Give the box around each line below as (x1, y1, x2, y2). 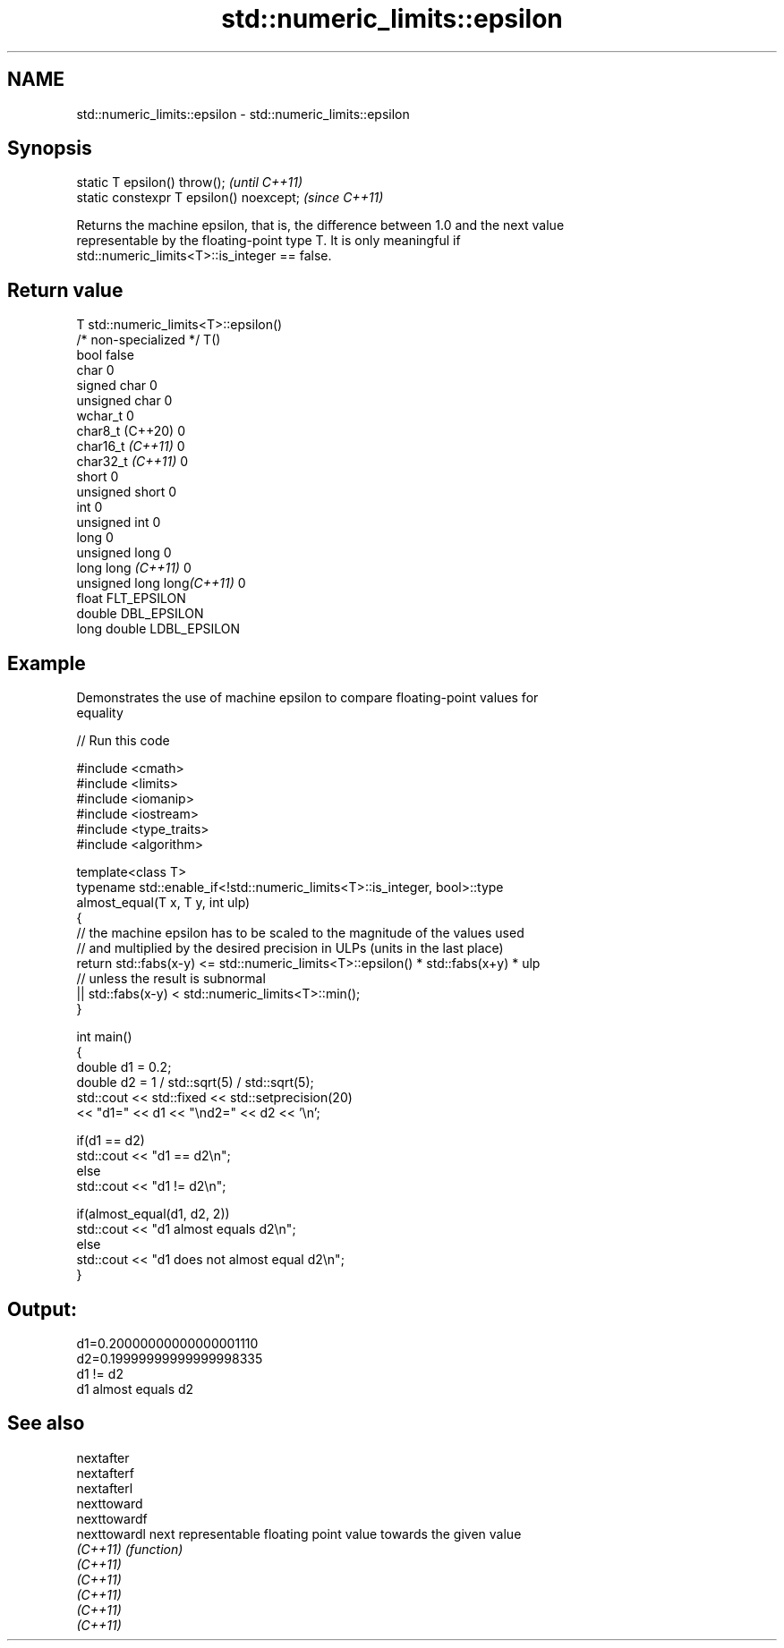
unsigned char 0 (76, 393, 173, 409)
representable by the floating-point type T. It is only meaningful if (76, 233, 461, 249)
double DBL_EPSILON (76, 606, 204, 622)
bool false (76, 347, 134, 363)
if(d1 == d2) (76, 1133, 145, 1149)
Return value (7, 278, 124, 302)
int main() (76, 1029, 132, 1045)
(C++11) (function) (76, 1541, 183, 1557)
